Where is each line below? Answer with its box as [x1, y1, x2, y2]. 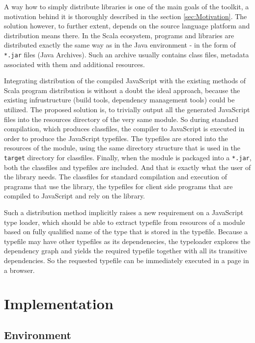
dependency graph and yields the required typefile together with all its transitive [4, 245, 247, 256]
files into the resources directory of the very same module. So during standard [4, 114, 239, 124]
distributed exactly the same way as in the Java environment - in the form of [4, 40, 236, 50]
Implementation [4, 294, 113, 314]
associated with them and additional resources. [4, 59, 145, 69]
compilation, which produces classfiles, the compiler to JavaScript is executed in [4, 123, 245, 134]
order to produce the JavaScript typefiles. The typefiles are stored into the [4, 133, 228, 143]
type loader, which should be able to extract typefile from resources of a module [4, 217, 245, 227]
